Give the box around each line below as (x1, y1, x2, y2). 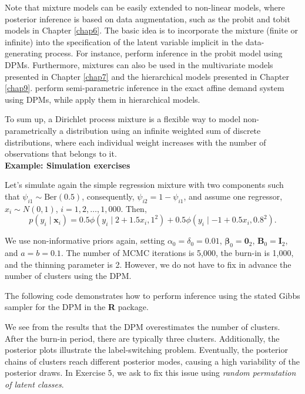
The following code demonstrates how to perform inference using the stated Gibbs (5, 289, 300, 301)
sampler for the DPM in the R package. (5, 301, 149, 313)
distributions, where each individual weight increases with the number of (5, 136, 266, 148)
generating (5, 47, 42, 59)
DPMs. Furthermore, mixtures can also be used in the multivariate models (5, 58, 273, 70)
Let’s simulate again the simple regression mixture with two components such (5, 179, 284, 191)
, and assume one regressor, (183, 190, 283, 202)
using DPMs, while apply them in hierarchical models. (5, 93, 200, 105)
